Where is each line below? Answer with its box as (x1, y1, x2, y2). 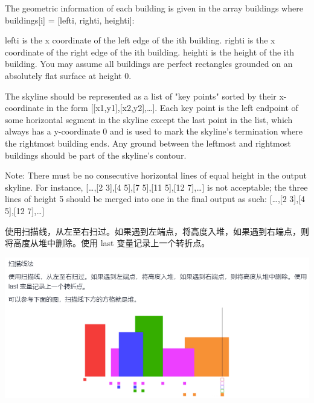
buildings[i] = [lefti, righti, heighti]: (5, 13, 135, 26)
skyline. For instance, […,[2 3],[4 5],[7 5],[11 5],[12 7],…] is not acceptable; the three (5, 180, 308, 193)
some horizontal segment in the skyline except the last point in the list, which (5, 113, 293, 125)
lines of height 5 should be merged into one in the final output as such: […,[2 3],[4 (5, 192, 306, 205)
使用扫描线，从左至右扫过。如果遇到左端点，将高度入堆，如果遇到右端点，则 (5, 224, 309, 237)
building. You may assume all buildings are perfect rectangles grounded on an (5, 57, 293, 70)
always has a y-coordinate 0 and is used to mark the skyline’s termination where (5, 125, 303, 138)
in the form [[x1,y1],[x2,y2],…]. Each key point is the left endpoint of (46, 101, 298, 114)
